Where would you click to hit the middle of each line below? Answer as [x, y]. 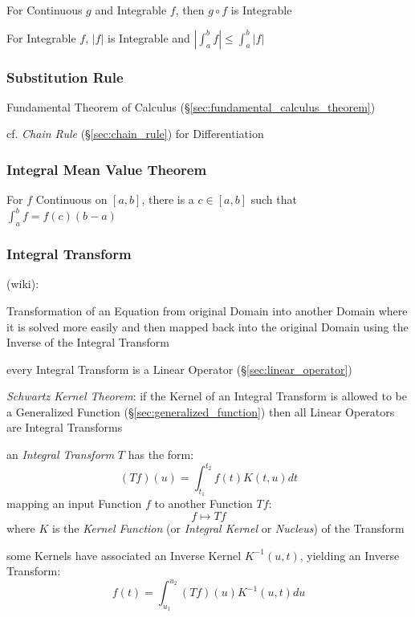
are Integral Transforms [65, 427]
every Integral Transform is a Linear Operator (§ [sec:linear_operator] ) [179, 369]
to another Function [203, 503]
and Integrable [131, 10]
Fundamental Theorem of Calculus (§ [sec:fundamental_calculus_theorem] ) [191, 106]
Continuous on [71, 199]
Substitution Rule [65, 77]
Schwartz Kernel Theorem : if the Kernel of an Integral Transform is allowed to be [207, 396]
